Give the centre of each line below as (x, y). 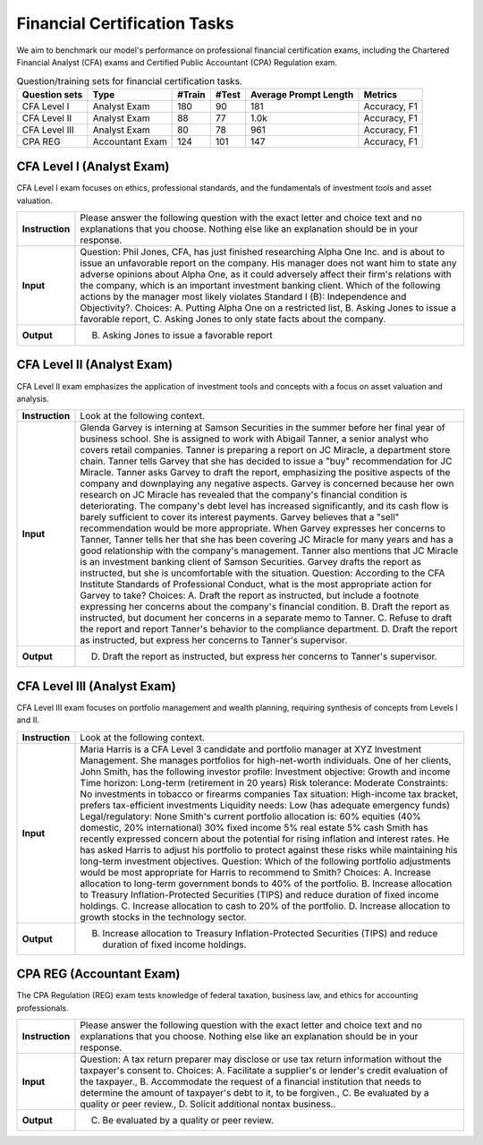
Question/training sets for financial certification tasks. (130, 81)
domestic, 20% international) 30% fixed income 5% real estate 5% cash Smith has (254, 827)
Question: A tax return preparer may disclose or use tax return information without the (261, 1059)
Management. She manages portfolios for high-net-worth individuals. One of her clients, (266, 760)
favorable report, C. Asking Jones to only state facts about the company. (233, 319)
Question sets (52, 94)
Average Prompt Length (302, 94)
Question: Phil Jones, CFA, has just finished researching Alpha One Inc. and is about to (263, 252)
